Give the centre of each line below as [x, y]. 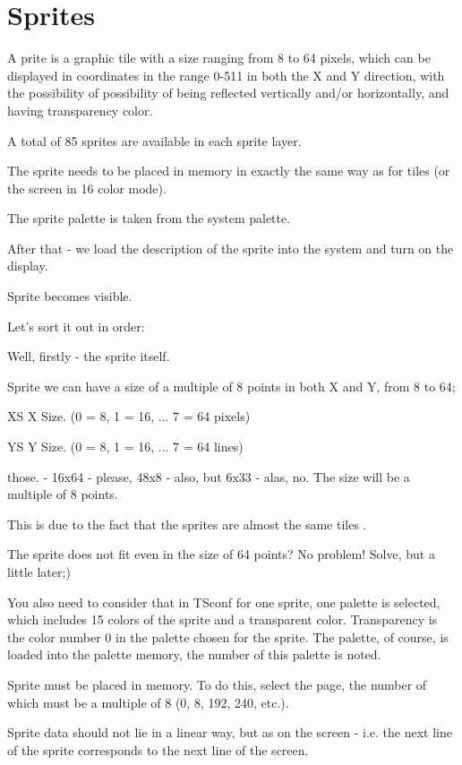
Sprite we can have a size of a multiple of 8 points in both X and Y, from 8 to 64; [231, 386]
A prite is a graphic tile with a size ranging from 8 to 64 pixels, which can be [219, 58]
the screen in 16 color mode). [87, 188]
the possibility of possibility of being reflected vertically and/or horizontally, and [228, 93]
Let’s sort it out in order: [76, 326]
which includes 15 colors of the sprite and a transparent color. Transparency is [222, 619]
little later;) [39, 572]
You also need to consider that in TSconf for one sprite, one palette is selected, [224, 602]
